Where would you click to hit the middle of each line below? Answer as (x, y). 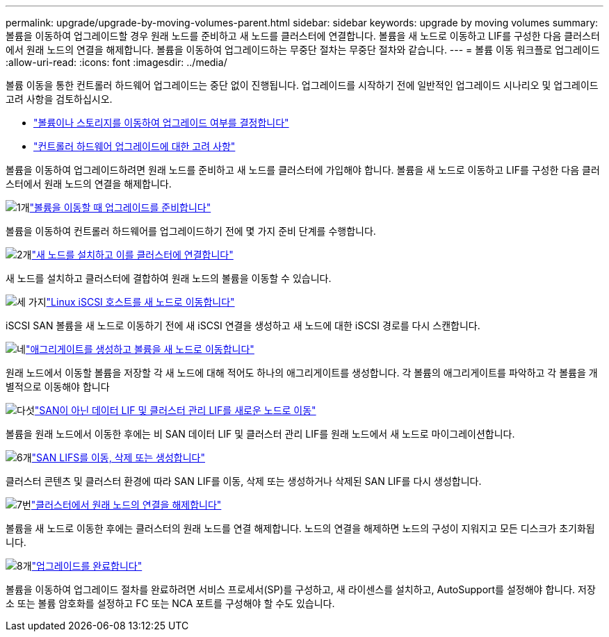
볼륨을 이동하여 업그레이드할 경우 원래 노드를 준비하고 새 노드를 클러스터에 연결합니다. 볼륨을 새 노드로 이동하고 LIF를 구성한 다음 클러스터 (303, 36)
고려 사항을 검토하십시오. (59, 99)
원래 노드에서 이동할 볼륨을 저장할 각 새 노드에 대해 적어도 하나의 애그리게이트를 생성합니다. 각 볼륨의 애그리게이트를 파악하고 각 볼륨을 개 (302, 373)
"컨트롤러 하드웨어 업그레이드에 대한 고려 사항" (135, 146)
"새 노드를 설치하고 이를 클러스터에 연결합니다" (132, 255)
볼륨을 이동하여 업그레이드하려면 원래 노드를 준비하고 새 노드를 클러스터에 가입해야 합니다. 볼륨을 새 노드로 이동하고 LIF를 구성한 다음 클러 (303, 170)
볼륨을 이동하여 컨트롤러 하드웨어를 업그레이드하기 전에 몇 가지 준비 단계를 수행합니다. (191, 231)
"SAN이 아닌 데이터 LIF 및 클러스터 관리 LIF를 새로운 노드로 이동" (175, 410)
